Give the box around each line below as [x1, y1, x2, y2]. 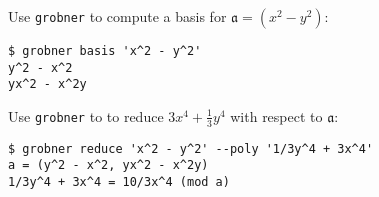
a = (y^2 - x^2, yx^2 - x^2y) [8, 158, 209, 173]
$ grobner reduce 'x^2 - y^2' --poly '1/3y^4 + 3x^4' [8, 141, 374, 156]
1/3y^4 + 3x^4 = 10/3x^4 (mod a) [8, 175, 230, 190]
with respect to [230, 105, 323, 126]
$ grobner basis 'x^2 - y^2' [8, 44, 202, 58]
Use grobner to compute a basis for [8, 6, 227, 26]
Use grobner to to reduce [8, 105, 164, 126]
